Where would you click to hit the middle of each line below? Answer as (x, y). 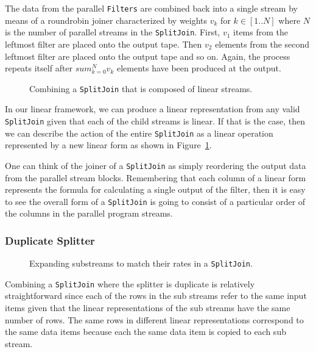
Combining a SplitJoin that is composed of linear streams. (141, 88)
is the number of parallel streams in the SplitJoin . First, (113, 32)
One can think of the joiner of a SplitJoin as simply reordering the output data (156, 165)
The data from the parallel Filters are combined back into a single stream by (151, 8)
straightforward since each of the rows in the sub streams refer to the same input (156, 296)
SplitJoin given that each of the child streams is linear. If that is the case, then (155, 120)
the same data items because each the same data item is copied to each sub (146, 332)
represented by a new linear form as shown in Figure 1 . (108, 145)
